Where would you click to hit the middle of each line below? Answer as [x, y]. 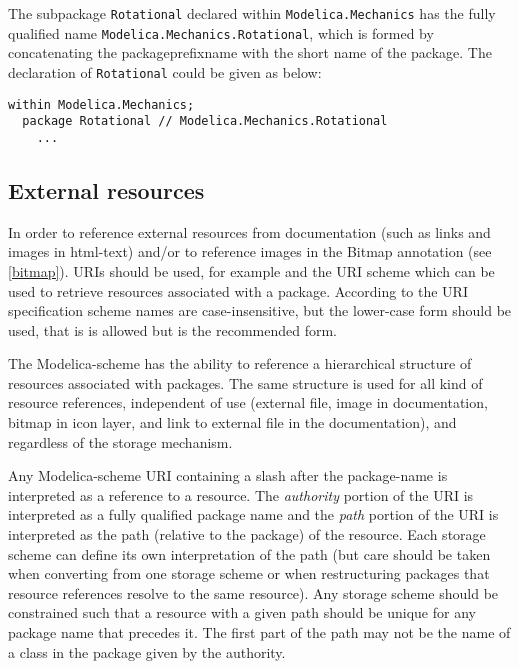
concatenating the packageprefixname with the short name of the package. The [250, 52]
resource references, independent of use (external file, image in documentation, [248, 402]
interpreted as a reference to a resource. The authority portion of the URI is [241, 494]
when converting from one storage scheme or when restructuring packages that [249, 573]
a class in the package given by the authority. [147, 651]
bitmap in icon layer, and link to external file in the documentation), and [232, 422]
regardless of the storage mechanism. [120, 441]
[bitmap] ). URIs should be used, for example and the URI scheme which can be [251, 270]
